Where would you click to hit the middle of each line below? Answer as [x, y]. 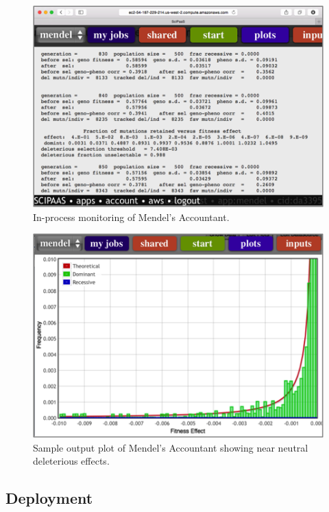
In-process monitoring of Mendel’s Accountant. [131, 217]
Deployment [49, 498]
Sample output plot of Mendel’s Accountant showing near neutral [171, 447]
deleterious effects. [71, 461]
